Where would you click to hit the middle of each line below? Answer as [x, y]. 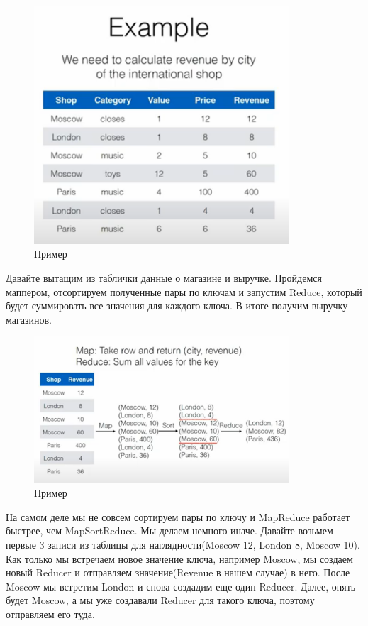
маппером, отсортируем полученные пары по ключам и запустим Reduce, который [184, 291]
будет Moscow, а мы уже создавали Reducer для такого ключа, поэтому [160, 600]
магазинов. [29, 319]
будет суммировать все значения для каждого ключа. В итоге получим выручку [177, 306]
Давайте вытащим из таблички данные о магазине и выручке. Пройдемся [164, 278]
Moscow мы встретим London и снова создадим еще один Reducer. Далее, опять [181, 586]
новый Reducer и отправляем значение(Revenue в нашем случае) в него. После [178, 572]
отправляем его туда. [50, 614]
